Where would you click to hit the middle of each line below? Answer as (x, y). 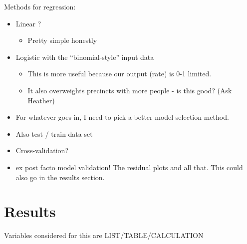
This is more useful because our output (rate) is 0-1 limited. (120, 74)
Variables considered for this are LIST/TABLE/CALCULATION (104, 235)
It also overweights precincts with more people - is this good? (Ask (130, 90)
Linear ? (28, 23)
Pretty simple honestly (62, 40)
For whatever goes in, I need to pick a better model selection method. (122, 117)
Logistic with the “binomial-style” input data (85, 57)
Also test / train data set (54, 133)
